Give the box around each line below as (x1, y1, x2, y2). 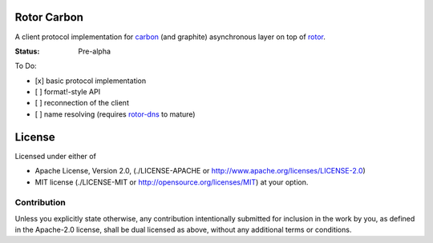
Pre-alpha (78, 46, 111, 56)
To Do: (14, 61, 37, 71)
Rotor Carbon (14, 10, 84, 24)
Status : (14, 46, 40, 56)
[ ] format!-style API (34, 87, 100, 97)
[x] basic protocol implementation (34, 76, 147, 86)
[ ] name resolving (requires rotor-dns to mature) (34, 109, 196, 119)
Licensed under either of (14, 151, 96, 161)
